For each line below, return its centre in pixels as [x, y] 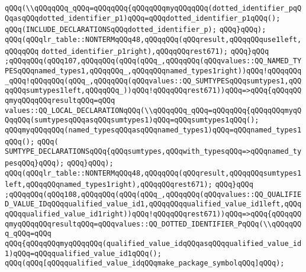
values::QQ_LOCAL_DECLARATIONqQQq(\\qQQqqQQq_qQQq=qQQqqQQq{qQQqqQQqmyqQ [153, 110]
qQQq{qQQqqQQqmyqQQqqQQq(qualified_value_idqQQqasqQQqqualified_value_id [153, 244]
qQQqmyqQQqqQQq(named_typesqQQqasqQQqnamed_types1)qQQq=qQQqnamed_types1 [153, 130]
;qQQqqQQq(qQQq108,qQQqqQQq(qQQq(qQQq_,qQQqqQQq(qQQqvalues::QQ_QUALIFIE [153, 194]
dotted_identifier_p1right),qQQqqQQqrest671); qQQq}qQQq [155, 51]
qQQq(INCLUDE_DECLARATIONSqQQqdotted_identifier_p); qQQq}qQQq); [136, 30]
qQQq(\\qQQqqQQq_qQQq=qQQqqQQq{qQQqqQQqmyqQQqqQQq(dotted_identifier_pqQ [153, 8]
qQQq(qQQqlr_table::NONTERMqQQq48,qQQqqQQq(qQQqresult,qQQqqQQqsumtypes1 [153, 173]
